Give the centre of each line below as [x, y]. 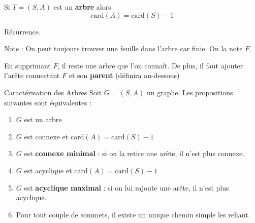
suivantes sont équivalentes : [48, 102]
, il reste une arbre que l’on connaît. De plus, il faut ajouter [150, 65]
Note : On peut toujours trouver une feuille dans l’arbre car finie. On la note [123, 48]
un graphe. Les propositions [190, 92]
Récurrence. [22, 31]
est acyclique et [48, 170]
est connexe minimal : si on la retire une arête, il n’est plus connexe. [134, 153]
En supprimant [27, 65]
